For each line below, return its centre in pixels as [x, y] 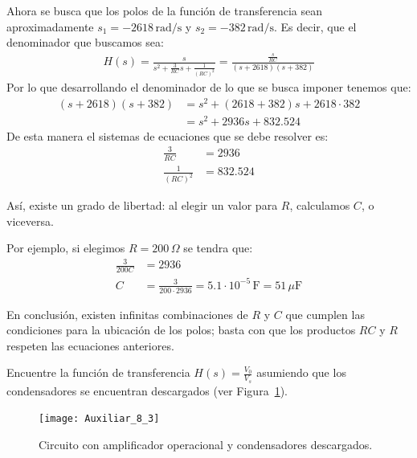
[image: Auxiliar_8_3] [99, 419]
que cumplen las [325, 314]
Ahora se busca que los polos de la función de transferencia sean [164, 10]
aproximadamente [50, 26]
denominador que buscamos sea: [85, 42]
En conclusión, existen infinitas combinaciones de [127, 314]
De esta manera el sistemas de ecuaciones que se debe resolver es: [168, 135]
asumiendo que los [301, 372]
